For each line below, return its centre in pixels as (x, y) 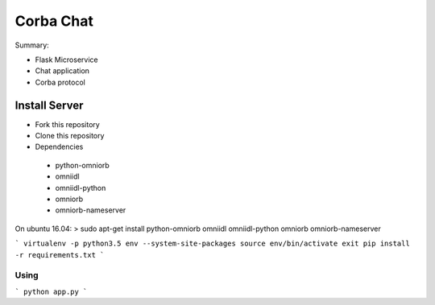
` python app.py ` (51, 291)
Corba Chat (54, 21)
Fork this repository (67, 124)
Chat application (62, 71)
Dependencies (59, 147)
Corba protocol (60, 82)
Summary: (32, 45)
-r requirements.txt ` (60, 255)
